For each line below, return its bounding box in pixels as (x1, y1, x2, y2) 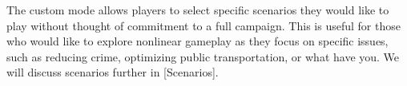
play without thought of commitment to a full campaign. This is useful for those (6, 17, 401, 33)
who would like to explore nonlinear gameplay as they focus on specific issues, (6, 33, 389, 49)
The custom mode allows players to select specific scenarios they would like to (6, 2, 389, 18)
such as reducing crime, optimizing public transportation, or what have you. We (6, 48, 400, 64)
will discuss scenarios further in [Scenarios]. (6, 64, 219, 80)
